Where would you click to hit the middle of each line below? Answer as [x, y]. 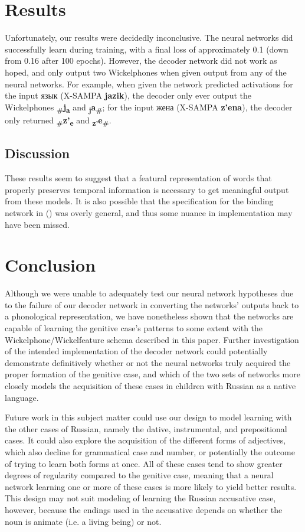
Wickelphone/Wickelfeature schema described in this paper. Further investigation [152, 339]
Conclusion [50, 265]
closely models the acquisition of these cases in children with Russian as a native [150, 385]
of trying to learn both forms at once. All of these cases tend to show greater [144, 463]
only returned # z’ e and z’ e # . [58, 120]
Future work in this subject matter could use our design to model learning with [148, 417]
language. [22, 397]
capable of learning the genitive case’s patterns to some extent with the [134, 328]
